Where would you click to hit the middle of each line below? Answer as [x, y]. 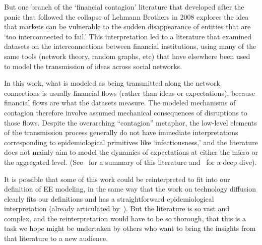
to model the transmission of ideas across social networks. [93, 66]
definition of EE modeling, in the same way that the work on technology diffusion [130, 189]
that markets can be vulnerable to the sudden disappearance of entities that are [127, 26]
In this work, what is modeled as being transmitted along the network [112, 83]
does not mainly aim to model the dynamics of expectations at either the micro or [131, 152]
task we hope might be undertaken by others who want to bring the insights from [130, 228]
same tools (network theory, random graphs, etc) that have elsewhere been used [127, 56]
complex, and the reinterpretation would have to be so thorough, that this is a [125, 218]
